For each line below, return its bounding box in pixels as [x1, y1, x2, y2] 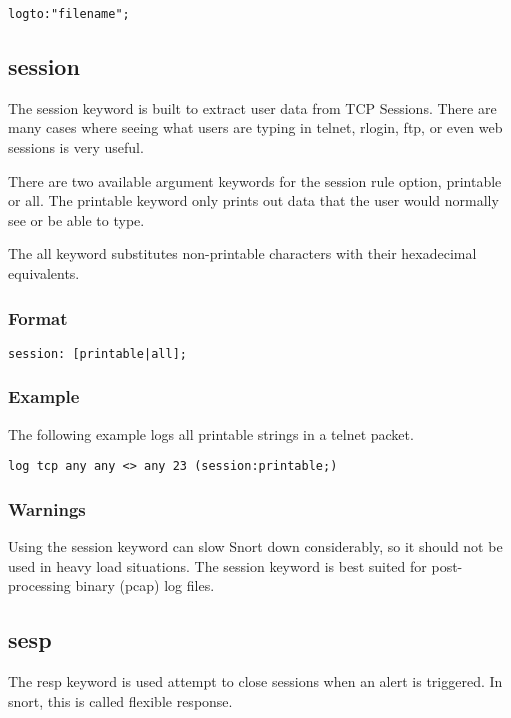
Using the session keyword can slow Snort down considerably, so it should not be [8, 536, 503, 557]
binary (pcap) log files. [75, 575, 215, 596]
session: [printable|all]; [8, 346, 187, 361]
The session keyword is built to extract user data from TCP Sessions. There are [8, 97, 497, 118]
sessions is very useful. [8, 137, 144, 158]
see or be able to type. [8, 209, 145, 230]
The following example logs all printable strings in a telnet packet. [8, 423, 414, 444]
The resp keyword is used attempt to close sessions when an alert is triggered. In [8, 671, 503, 692]
